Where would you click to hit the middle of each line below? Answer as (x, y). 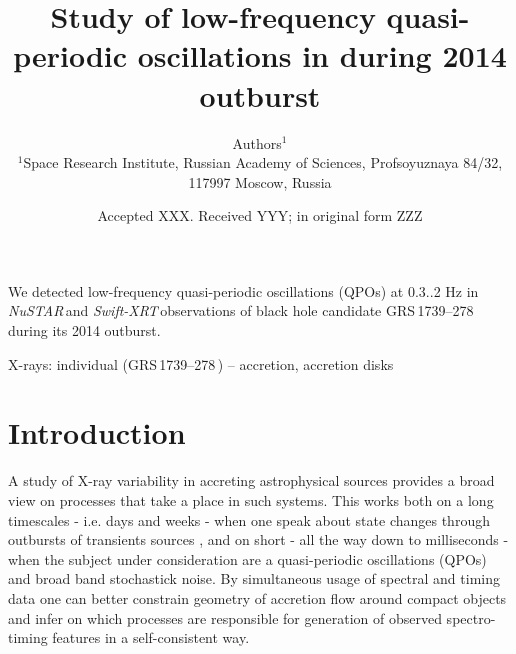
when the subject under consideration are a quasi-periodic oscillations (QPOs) (247, 558)
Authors (257, 142)
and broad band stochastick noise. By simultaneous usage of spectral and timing (254, 578)
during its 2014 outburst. (84, 330)
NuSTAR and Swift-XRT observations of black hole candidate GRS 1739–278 (241, 310)
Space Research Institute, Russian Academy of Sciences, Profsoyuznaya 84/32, (263, 162)
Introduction (97, 432)
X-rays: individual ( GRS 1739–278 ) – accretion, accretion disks (201, 363)
